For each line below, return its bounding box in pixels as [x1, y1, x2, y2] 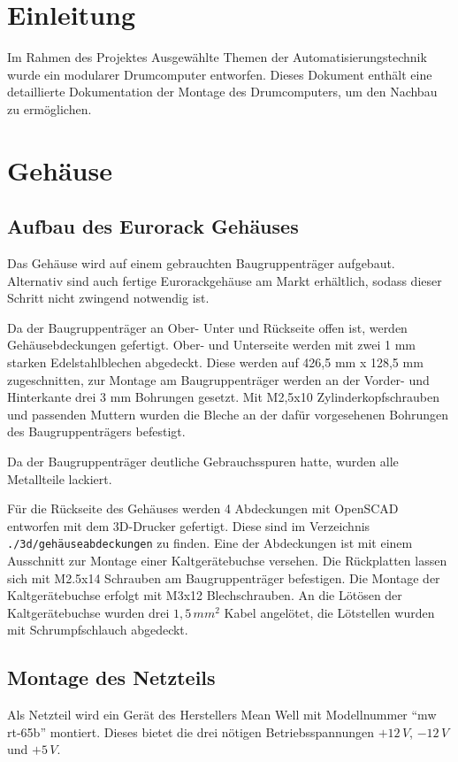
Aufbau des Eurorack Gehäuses [7, 212, 299, 240]
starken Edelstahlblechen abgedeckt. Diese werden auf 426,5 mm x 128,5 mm [7, 353, 424, 372]
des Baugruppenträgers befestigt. [7, 422, 186, 441]
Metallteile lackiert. [7, 469, 112, 488]
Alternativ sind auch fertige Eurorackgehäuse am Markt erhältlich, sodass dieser [7, 271, 442, 289]
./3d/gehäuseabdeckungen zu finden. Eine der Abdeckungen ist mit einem [7, 534, 413, 552]
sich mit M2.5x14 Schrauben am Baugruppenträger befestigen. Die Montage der [7, 568, 440, 587]
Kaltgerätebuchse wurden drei [7, 603, 170, 621]
